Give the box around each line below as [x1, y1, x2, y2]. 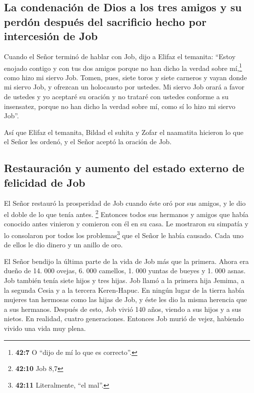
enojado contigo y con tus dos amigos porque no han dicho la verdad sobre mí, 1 [4, 61, 242, 73]
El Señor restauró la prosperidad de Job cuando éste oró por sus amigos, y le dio [4, 197, 246, 208]
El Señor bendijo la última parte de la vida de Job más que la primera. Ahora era [4, 256, 249, 266]
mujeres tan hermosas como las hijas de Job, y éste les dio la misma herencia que [4, 294, 247, 305]
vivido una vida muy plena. [4, 323, 86, 333]
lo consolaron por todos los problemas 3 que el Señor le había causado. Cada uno [4, 229, 244, 240]
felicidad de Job [4, 175, 85, 190]
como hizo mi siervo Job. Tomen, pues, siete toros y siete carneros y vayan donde [4, 72, 247, 82]
